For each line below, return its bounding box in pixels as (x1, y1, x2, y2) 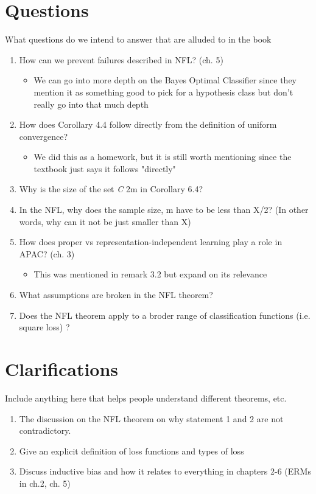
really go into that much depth (33, 97, 149, 110)
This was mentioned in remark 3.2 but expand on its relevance (33, 268, 267, 280)
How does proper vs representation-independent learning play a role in (19, 235, 283, 248)
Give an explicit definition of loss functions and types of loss (19, 444, 244, 457)
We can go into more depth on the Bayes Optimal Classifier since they (33, 74, 297, 86)
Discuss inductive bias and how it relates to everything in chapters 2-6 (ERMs (19, 465, 311, 478)
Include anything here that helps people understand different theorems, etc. (5, 391, 287, 404)
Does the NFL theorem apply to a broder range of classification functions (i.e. (19, 308, 311, 321)
